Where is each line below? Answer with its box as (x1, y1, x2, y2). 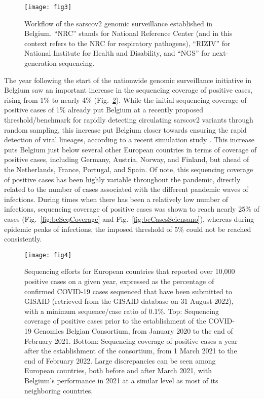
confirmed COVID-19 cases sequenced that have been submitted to (24, 286, 232, 296)
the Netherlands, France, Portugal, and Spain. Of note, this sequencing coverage (4, 164, 253, 174)
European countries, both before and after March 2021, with (24, 365, 212, 376)
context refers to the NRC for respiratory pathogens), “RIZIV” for (24, 37, 231, 48)
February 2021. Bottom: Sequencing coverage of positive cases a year (24, 335, 238, 346)
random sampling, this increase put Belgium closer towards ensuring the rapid (4, 124, 247, 135)
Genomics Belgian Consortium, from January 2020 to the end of (33, 325, 233, 336)
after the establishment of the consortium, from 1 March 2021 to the (24, 345, 237, 356)
